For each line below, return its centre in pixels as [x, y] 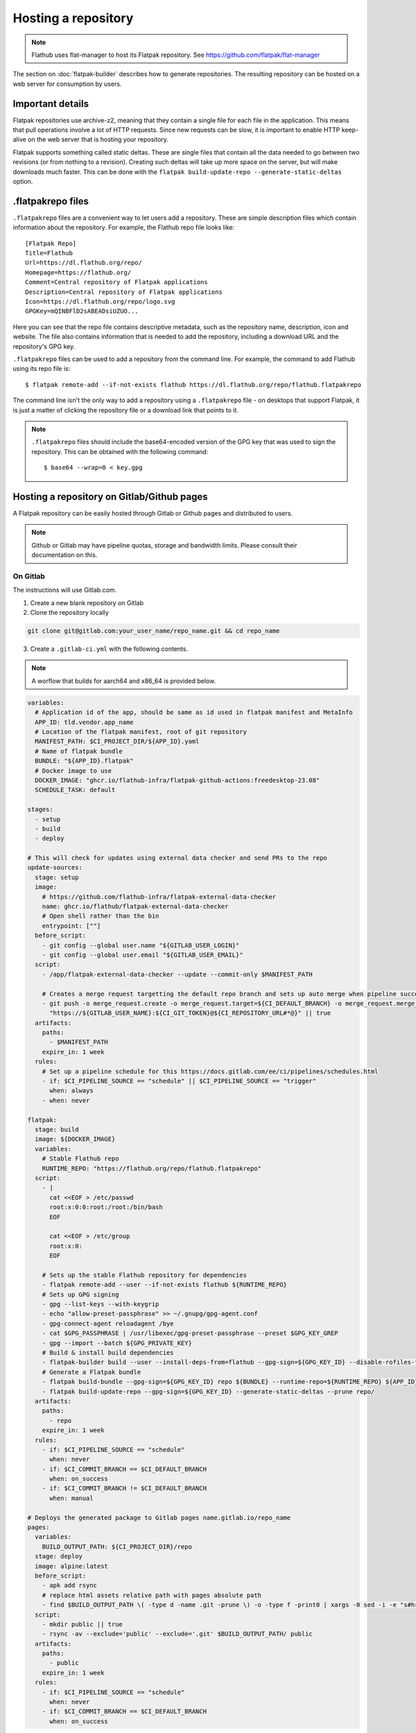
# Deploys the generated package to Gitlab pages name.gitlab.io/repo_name [159, 1517]
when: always [71, 1091]
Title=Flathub [49, 253]
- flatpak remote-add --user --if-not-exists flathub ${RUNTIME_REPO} [165, 1285]
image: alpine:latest [72, 1566]
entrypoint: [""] [71, 926]
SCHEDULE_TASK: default [75, 790]
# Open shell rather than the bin [101, 916]
